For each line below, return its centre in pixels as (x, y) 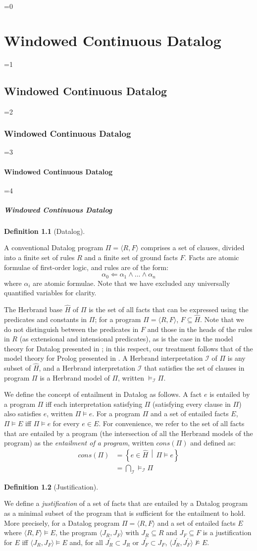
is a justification (227, 532)
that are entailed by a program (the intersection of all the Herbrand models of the (128, 433)
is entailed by (230, 394)
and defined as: (213, 443)
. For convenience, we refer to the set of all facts (172, 423)
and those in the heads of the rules (200, 329)
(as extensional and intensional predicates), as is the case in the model (126, 339)
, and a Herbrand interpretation (87, 368)
